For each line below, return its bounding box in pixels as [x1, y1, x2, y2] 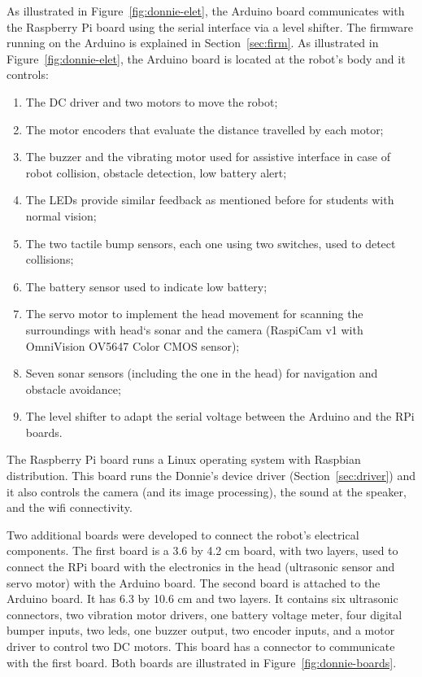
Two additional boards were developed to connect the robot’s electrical [7, 526, 359, 543]
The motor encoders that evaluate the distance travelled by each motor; [25, 120, 384, 138]
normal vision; [25, 207, 97, 224]
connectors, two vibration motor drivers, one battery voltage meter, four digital [7, 605, 402, 622]
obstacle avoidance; [25, 380, 121, 397]
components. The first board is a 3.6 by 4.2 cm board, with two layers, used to [7, 542, 398, 559]
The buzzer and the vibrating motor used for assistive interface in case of [25, 148, 390, 165]
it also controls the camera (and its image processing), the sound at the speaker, [7, 483, 407, 500]
